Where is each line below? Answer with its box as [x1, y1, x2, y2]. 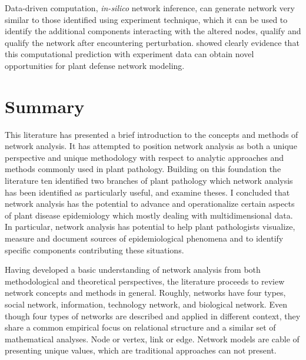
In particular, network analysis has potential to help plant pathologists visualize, [5, 220, 295, 233]
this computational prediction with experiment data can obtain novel [5, 48, 254, 60]
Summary [5, 94, 85, 118]
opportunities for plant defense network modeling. [5, 59, 185, 71]
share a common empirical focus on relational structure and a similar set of [5, 321, 276, 333]
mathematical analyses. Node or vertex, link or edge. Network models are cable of [5, 332, 300, 345]
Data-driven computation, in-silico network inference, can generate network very [5, 2, 295, 14]
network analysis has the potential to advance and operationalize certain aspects [5, 197, 295, 210]
